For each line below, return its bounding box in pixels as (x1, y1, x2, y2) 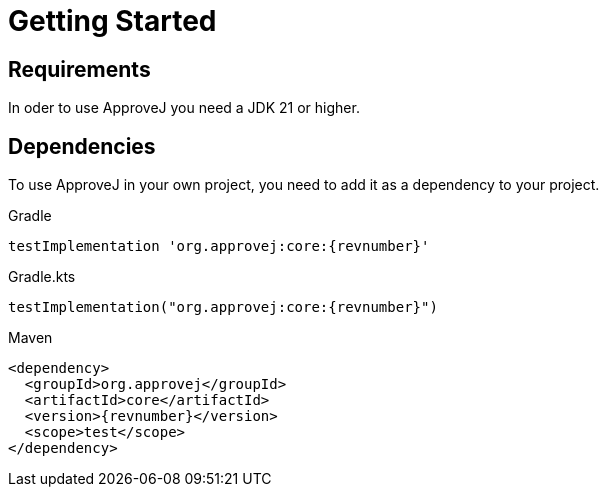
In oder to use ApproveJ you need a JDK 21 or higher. (8, 99, 360, 117)
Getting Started (8, 4, 217, 38)
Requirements (8, 56, 151, 82)
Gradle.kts (8, 268, 76, 286)
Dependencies (8, 133, 156, 159)
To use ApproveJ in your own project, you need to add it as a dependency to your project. (8, 176, 600, 194)
